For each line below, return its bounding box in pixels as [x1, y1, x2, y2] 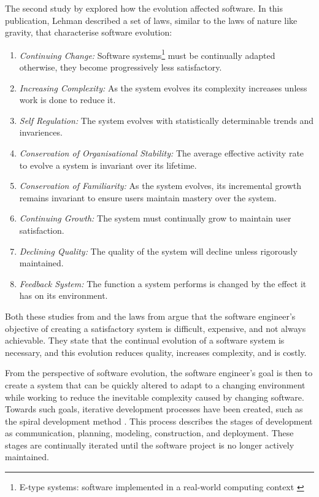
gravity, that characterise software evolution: [5, 26, 172, 39]
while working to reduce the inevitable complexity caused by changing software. [5, 390, 304, 403]
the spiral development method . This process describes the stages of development [5, 414, 313, 427]
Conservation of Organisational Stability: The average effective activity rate [19, 147, 304, 159]
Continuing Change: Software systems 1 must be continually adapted [19, 47, 275, 61]
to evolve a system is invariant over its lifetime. [19, 158, 197, 171]
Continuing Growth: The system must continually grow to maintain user [19, 212, 291, 225]
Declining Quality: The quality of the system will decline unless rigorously [19, 244, 298, 257]
